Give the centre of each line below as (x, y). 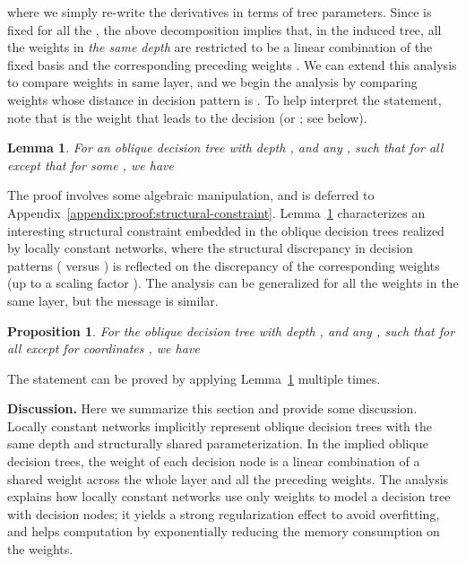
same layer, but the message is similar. (113, 300)
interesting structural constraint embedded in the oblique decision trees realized (226, 230)
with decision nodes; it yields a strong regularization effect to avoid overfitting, (224, 513)
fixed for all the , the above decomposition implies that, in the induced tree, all (224, 29)
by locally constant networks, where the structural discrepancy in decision (210, 248)
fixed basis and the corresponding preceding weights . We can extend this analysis (232, 64)
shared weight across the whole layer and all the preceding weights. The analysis (228, 478)
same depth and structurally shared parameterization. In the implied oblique (218, 443)
